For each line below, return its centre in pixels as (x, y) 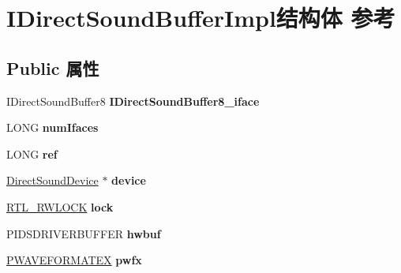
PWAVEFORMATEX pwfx (74, 260)
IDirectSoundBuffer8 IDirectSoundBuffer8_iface (133, 101)
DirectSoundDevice (52, 180)
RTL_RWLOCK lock (60, 206)
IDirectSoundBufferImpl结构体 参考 (201, 18)
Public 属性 (53, 67)
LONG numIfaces (52, 127)
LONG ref (32, 153)
